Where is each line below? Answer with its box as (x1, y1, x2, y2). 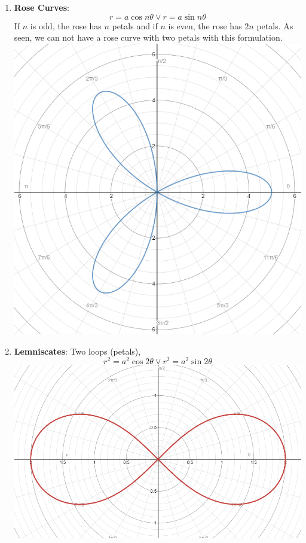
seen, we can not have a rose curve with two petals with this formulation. (14, 31, 283, 44)
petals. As (256, 19, 293, 32)
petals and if (112, 19, 158, 32)
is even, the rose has (168, 19, 242, 32)
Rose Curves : (14, 1, 69, 13)
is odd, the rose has (30, 19, 102, 32)
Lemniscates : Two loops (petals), (14, 344, 141, 357)
